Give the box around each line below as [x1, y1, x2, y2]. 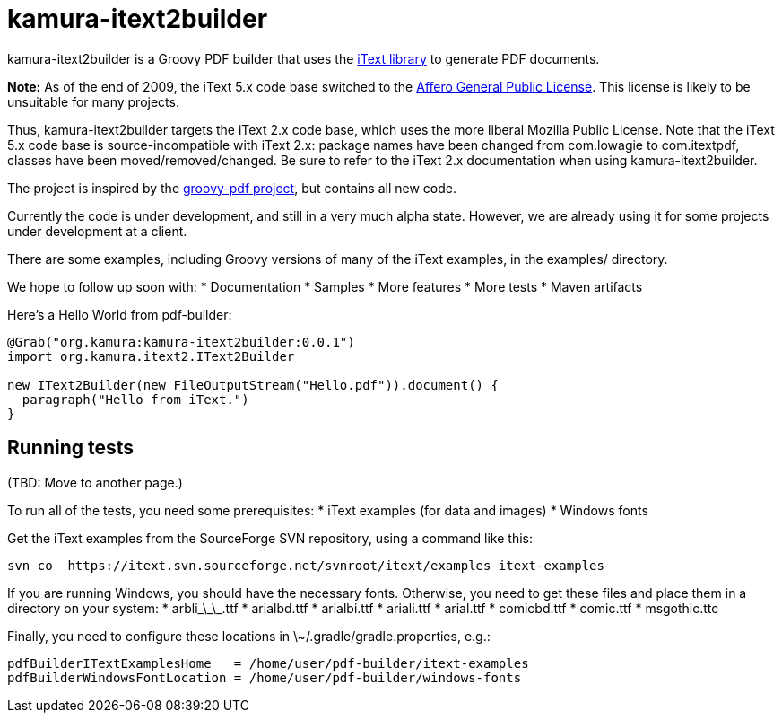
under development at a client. [7, 223, 187, 239]
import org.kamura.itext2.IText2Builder [7, 348, 295, 364]
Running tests [7, 436, 135, 460]
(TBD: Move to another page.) [7, 474, 183, 490]
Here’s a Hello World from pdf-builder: [7, 306, 232, 322]
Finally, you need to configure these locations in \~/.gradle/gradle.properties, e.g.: [7, 628, 491, 644]
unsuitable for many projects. [7, 93, 179, 110]
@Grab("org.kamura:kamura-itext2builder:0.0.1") [7, 334, 355, 349]
